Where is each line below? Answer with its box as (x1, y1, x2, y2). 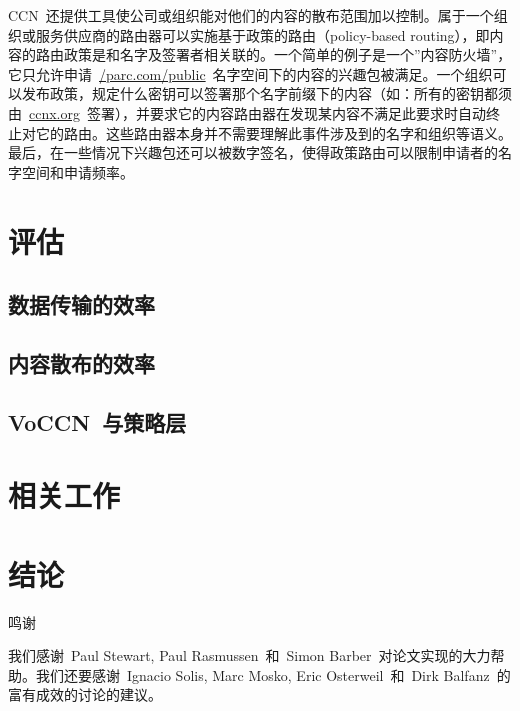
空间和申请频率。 (21, 161, 134, 182)
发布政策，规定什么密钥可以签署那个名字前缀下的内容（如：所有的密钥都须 (21, 83, 512, 104)
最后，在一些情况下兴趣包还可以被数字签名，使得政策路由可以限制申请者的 (8, 142, 498, 163)
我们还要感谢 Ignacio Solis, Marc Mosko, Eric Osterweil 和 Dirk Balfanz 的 (35, 664, 511, 685)
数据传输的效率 (8, 289, 155, 320)
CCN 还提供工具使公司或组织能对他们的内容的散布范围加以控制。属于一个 (8, 5, 494, 25)
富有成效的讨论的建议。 (8, 684, 162, 705)
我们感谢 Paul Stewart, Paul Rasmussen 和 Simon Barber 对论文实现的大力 (8, 645, 491, 666)
